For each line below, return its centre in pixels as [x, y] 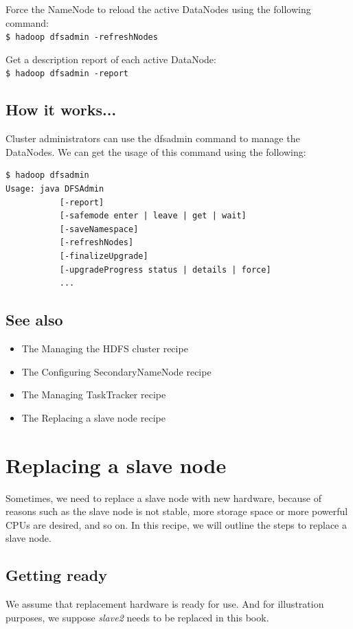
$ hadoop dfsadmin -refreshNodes [82, 37]
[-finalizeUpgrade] [104, 256]
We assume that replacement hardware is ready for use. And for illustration [165, 604]
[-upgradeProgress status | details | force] [165, 270]
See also [34, 320]
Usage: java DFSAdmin [55, 189]
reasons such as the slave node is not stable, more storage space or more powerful [177, 511]
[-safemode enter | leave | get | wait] [153, 216]
